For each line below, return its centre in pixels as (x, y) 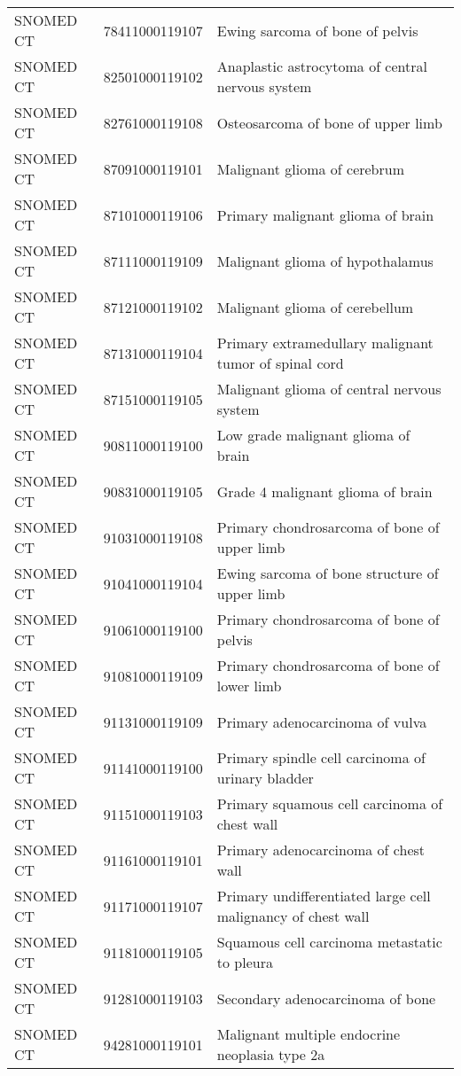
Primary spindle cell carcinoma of (321, 757)
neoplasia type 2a (271, 1054)
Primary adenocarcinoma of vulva (322, 721)
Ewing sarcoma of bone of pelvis (317, 30)
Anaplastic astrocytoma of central (322, 66)
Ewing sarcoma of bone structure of (328, 573)
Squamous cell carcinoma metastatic (329, 942)
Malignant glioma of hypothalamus (325, 261)
